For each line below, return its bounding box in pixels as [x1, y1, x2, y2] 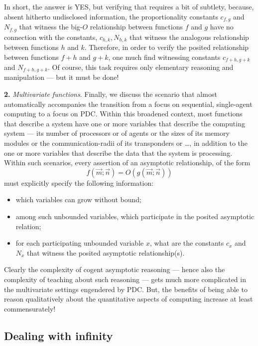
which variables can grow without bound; [15, 194, 141, 205]
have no [210, 21, 234, 32]
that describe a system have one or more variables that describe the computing [4, 118, 245, 128]
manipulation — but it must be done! [4, 72, 119, 82]
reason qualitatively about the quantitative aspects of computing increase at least [4, 294, 253, 304]
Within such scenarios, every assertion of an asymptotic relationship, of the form [4, 157, 251, 168]
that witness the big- [19, 21, 83, 32]
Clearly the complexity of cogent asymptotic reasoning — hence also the [4, 264, 225, 275]
